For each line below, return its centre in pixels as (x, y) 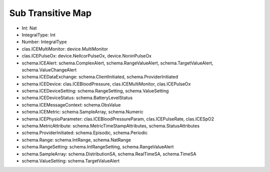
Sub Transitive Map (50, 13)
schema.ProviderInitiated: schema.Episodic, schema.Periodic (85, 133)
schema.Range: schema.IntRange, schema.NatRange (76, 139)
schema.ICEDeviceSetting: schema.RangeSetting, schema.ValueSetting (95, 91)
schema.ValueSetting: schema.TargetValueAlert (71, 160)
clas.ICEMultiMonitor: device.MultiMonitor (65, 49)
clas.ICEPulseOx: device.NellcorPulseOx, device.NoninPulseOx (87, 56)
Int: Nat (29, 28)
